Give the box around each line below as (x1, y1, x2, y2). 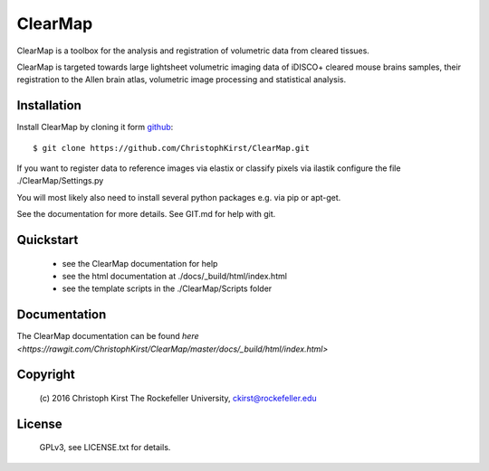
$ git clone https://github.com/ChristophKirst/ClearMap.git (33, 143, 310, 153)
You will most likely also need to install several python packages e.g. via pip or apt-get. (16, 192, 341, 203)
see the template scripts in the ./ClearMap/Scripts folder (62, 283, 273, 294)
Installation (16, 98, 81, 113)
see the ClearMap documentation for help (62, 258, 218, 268)
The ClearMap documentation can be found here (16, 331, 199, 342)
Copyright (16, 367, 76, 382)
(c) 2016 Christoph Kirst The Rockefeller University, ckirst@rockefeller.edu (39, 393, 317, 404)
